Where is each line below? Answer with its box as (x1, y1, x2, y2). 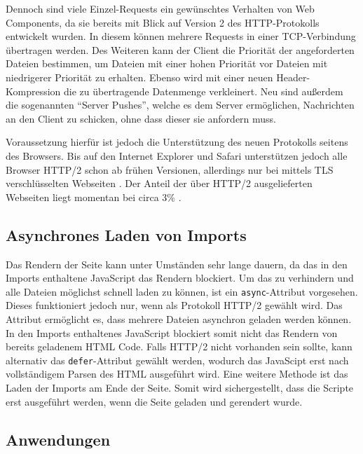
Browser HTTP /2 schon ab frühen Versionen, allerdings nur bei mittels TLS (6, 162, 334, 177)
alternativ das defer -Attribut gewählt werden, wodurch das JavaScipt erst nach (6, 352, 349, 367)
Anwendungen (6, 428, 111, 450)
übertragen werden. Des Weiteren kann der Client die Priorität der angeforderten (6, 42, 355, 57)
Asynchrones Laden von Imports (6, 223, 247, 245)
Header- (276, 69, 310, 84)
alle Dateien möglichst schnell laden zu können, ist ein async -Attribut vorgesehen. (6, 284, 358, 298)
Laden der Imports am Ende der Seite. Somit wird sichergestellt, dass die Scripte (6, 380, 354, 394)
